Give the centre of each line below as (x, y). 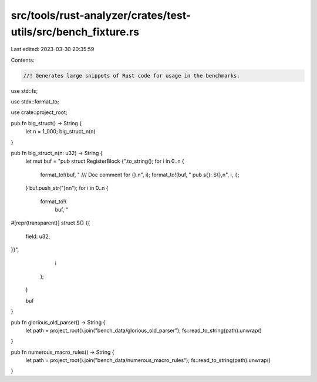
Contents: (23, 60)
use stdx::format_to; (35, 102)
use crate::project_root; (39, 112)
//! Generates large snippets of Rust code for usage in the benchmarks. (131, 76)
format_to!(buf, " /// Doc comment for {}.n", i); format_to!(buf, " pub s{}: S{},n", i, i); (140, 175)
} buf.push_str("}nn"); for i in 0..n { (67, 188)
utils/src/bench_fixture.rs (75, 32)
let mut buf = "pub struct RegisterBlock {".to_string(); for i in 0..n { (105, 161)
